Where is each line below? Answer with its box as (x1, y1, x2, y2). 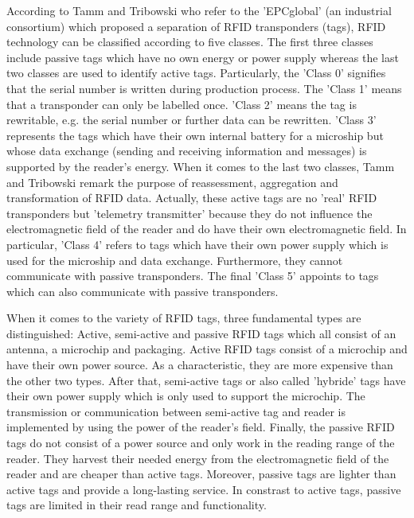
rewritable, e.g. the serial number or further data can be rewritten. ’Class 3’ (6, 111, 377, 128)
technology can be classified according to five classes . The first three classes (6, 33, 373, 50)
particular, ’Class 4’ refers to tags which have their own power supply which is (6, 236, 389, 252)
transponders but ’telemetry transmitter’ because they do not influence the (6, 204, 373, 221)
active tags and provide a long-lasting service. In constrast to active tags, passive (6, 481, 401, 497)
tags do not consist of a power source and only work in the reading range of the (6, 434, 395, 451)
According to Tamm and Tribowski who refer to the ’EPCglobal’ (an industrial (6, 2, 392, 18)
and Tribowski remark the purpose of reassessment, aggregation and (6, 173, 338, 190)
